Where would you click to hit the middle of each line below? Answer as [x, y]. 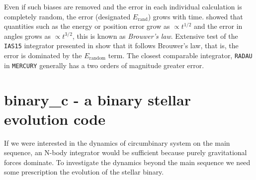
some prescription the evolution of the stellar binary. [84, 172]
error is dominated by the [43, 55]
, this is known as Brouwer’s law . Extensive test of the [155, 36]
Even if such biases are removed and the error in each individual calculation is [123, 6]
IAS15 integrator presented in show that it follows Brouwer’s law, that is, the [121, 45]
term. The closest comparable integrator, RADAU [180, 55]
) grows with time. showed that [195, 16]
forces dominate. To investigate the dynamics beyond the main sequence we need [127, 162]
